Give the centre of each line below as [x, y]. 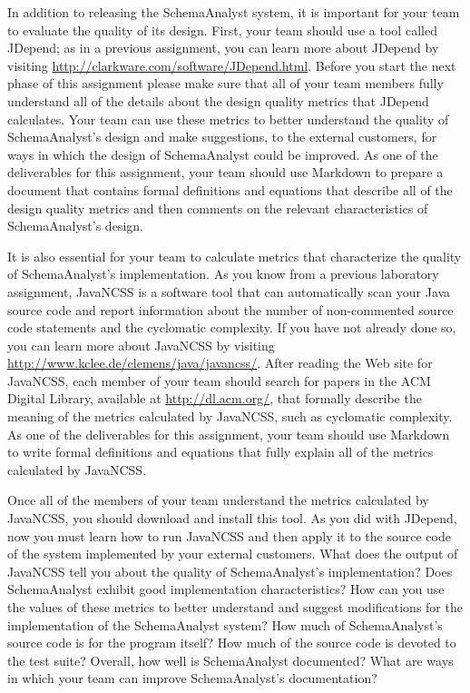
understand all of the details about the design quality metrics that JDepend [218, 100]
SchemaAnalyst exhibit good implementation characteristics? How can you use [226, 589]
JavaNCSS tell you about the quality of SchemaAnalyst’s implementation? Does [230, 571]
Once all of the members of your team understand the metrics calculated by [218, 500]
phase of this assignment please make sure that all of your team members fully [225, 83]
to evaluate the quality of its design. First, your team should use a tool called [222, 30]
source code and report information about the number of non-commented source [230, 309]
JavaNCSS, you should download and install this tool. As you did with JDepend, [232, 518]
